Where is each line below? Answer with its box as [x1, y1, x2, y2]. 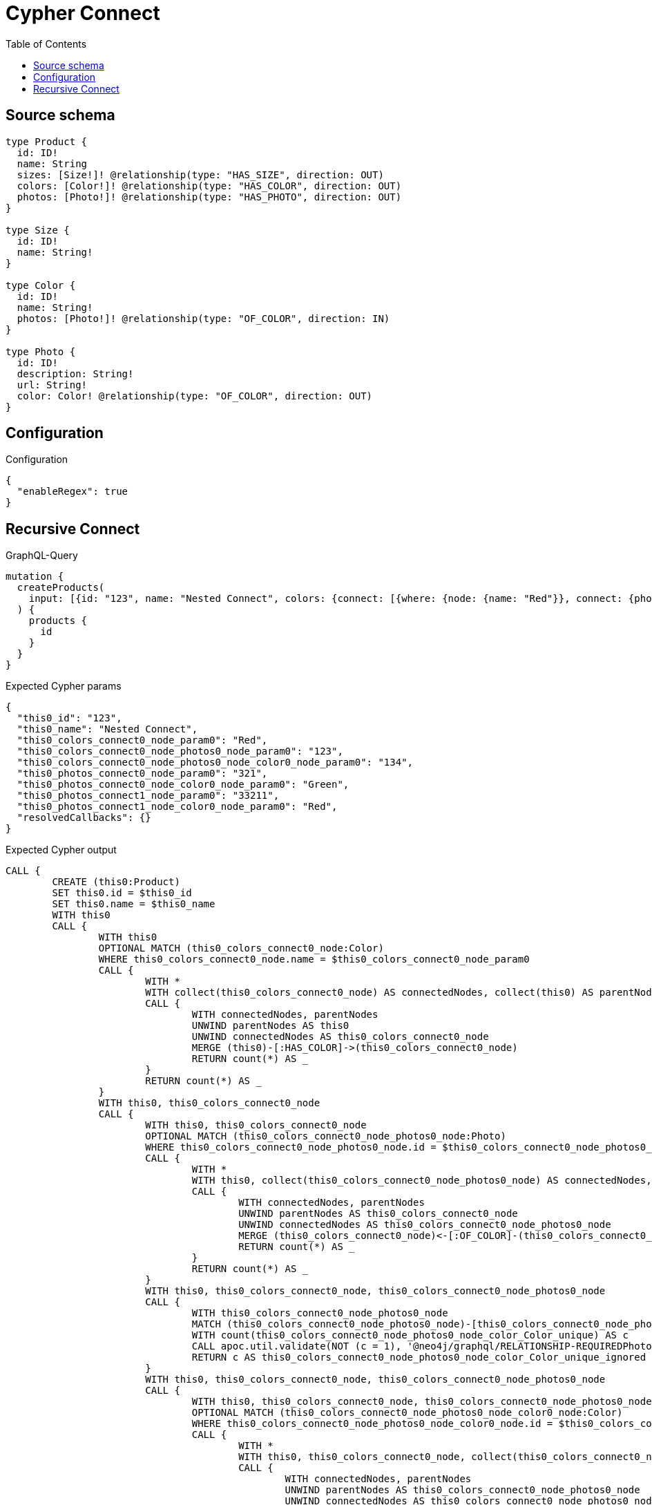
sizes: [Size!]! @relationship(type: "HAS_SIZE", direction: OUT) [17, 169, 384, 180]
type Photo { [6, 346, 76, 357]
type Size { [6, 224, 70, 236]
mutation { [6, 571, 64, 583]
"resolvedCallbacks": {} [17, 812, 151, 824]
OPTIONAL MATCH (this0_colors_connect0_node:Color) [98, 943, 384, 954]
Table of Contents [6, 37, 87, 50]
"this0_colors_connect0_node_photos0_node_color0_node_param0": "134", [17, 757, 414, 768]
